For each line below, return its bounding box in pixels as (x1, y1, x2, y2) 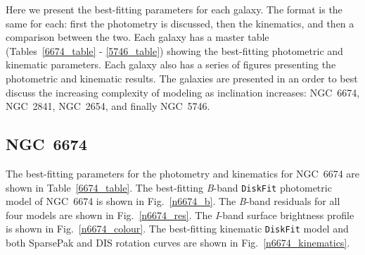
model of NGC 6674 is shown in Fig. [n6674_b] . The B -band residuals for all (6, 194, 340, 209)
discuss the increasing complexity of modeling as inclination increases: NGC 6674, (6, 85, 360, 99)
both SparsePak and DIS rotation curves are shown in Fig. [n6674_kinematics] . (6, 235, 350, 250)
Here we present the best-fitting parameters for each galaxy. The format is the (6, 2, 342, 16)
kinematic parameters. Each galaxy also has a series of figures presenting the (6, 57, 336, 72)
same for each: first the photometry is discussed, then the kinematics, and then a (6, 15, 354, 30)
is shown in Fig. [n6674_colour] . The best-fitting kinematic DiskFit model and (6, 221, 349, 236)
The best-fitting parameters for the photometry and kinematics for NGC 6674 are (6, 166, 360, 180)
